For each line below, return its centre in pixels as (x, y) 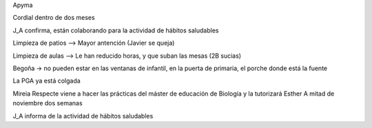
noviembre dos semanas (48, 103)
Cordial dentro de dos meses (54, 18)
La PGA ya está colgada (46, 81)
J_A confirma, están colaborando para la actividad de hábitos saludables (116, 30)
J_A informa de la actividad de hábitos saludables (83, 116)
